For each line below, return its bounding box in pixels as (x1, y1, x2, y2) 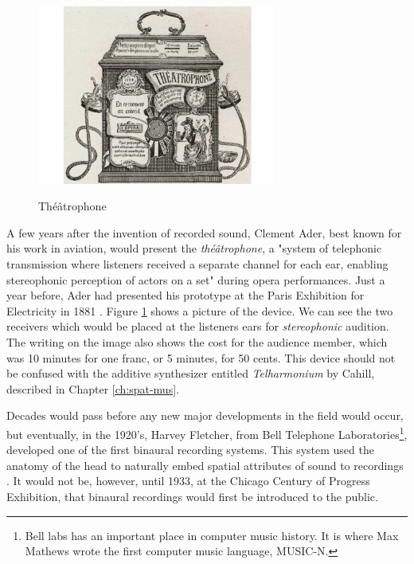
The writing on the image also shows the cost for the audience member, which (6, 333, 388, 350)
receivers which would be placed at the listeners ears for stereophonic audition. (6, 318, 389, 335)
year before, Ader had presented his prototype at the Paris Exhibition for (6, 287, 365, 304)
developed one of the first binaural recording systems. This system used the (6, 441, 374, 458)
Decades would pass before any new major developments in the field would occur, (6, 407, 404, 424)
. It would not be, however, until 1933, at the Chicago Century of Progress (6, 472, 370, 489)
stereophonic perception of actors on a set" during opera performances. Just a (6, 271, 385, 288)
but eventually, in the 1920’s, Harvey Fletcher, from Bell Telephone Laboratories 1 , (6, 423, 408, 442)
